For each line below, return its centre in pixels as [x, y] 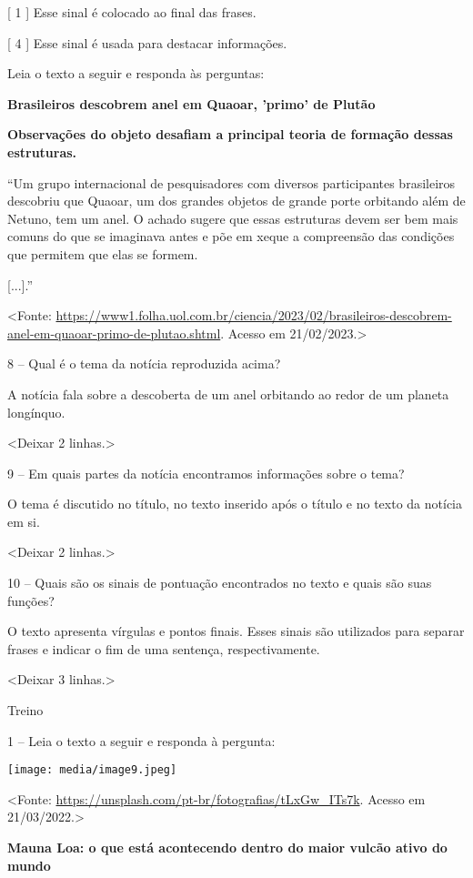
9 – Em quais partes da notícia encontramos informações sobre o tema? [206, 473]
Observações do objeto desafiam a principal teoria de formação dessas [230, 134]
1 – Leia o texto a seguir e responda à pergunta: [141, 740]
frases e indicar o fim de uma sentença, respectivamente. [164, 648]
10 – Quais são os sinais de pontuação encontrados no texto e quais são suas [220, 583]
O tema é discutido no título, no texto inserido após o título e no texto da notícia [235, 504]
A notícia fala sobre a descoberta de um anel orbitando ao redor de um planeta [228, 394]
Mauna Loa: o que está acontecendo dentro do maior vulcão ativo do [227, 848]
